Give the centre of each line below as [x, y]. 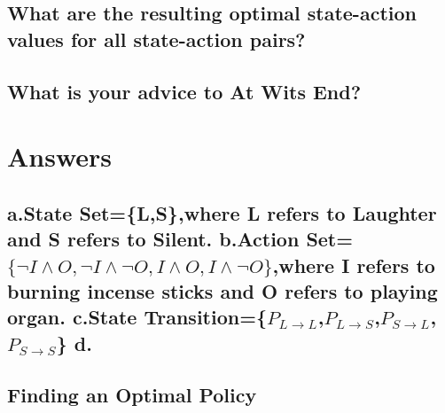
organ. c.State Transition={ [137, 317]
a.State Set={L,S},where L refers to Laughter [222, 212]
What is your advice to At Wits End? [184, 91]
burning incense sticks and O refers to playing [222, 290]
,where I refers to [354, 265]
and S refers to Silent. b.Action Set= [180, 239]
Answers [60, 156]
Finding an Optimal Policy [132, 395]
